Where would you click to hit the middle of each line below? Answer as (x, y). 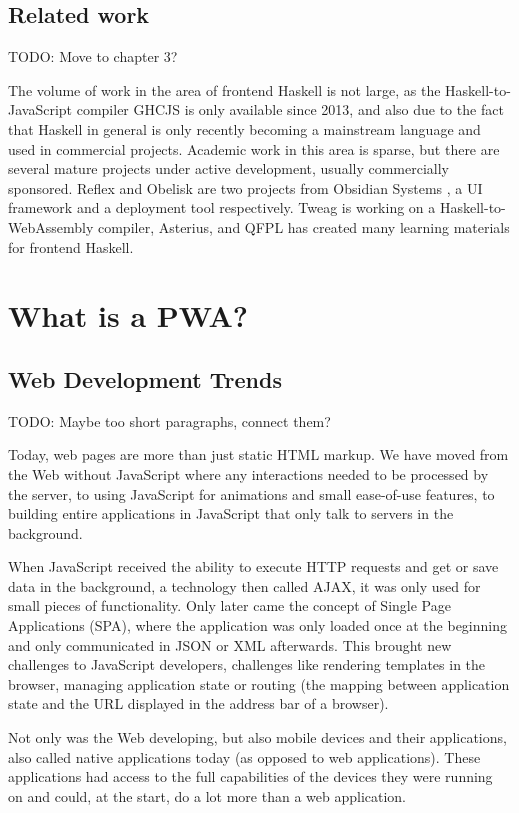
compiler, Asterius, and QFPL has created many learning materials (303, 226)
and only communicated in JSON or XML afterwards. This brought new (230, 644)
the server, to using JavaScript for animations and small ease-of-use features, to (251, 493)
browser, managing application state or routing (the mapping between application (259, 683)
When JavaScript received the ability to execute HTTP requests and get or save (253, 566)
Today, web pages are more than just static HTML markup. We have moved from (258, 454)
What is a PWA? (128, 315)
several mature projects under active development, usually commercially (229, 168)
